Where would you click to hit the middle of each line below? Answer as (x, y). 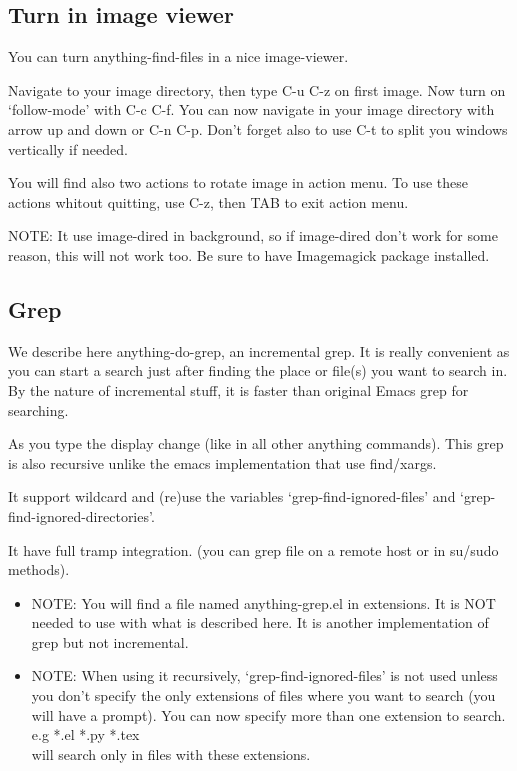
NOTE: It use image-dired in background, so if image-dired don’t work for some (253, 235)
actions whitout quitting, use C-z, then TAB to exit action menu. (208, 201)
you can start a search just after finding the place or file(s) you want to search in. (258, 370)
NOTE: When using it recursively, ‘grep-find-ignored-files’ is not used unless (264, 675)
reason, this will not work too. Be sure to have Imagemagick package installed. (249, 254)
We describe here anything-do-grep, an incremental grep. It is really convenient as (259, 350)
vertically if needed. (68, 148)
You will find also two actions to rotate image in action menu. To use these (238, 182)
